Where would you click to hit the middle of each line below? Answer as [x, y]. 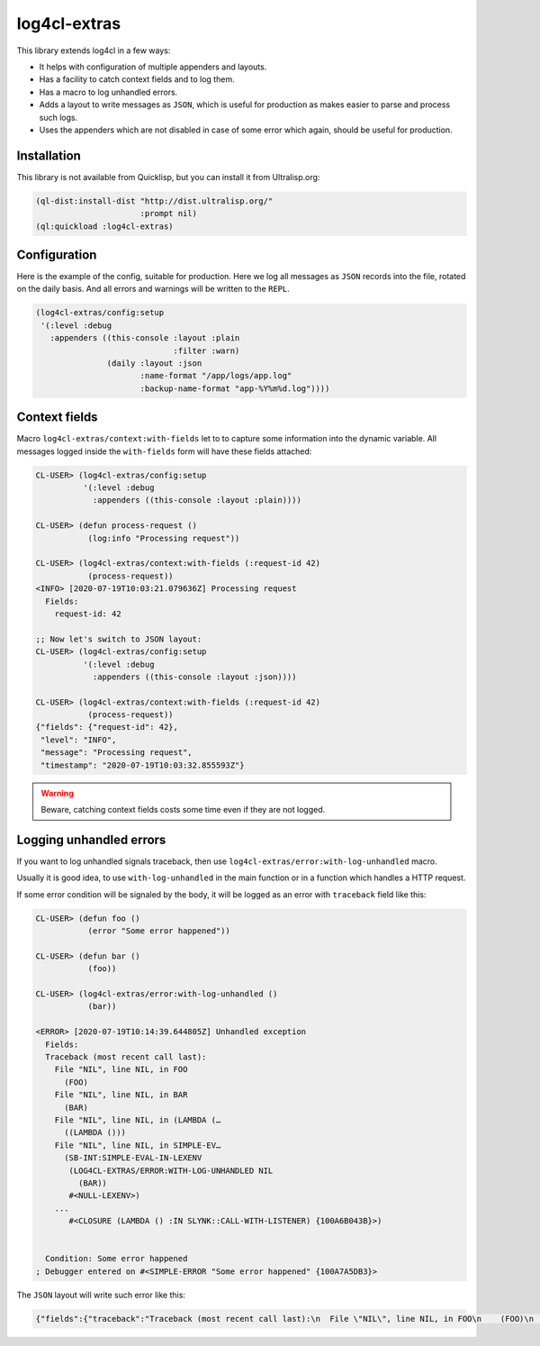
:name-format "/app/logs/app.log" [216, 376]
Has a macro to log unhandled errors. [108, 92]
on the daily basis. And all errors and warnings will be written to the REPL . [153, 289]
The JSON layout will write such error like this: [101, 1295]
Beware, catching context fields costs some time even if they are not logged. [183, 810]
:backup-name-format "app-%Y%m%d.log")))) [235, 388]
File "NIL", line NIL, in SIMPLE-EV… [138, 1145]
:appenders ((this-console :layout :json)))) [194, 677]
